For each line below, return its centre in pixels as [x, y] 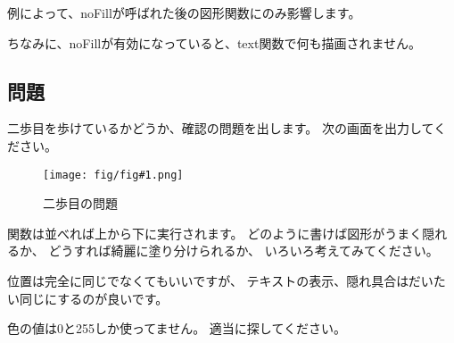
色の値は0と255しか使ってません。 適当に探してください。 [177, 328]
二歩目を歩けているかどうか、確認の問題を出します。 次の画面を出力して [221, 128]
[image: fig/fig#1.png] [113, 175]
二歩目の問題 [80, 203]
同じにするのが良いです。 [94, 298]
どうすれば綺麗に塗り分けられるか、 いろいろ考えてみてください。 [244, 251]
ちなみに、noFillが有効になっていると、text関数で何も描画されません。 [214, 42]
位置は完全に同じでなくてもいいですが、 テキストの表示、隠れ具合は [208, 281]
